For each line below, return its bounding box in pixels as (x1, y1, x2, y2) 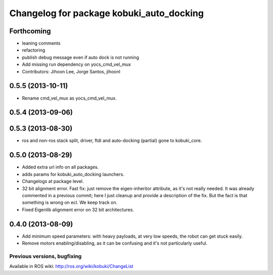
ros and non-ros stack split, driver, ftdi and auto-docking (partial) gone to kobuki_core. (22, 137, 202, 144)
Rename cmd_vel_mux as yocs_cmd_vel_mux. (22, 95, 117, 101)
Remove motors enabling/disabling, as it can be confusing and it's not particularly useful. (22, 240, 208, 246)
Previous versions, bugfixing (9, 253, 82, 260)
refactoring (22, 47, 45, 53)
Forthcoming (9, 27, 51, 35)
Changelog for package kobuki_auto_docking (9, 8, 204, 19)
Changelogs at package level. (22, 178, 84, 185)
